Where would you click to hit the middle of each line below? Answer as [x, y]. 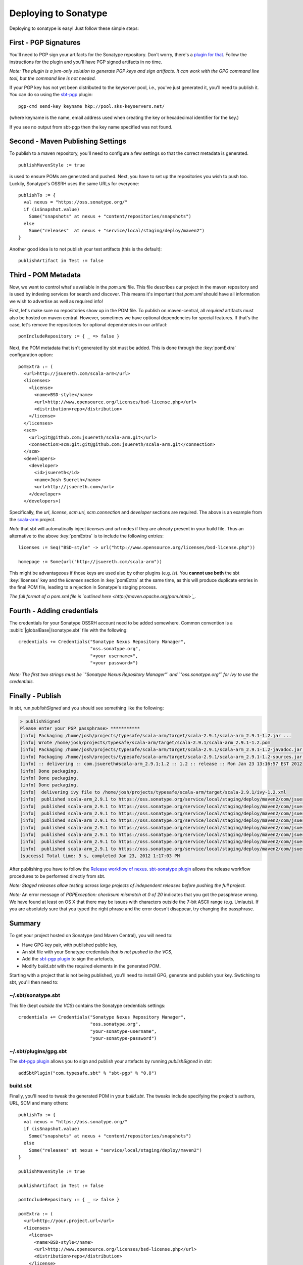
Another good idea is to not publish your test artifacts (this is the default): [86, 249]
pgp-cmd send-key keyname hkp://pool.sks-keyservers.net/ [92, 106]
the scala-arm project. [32, 519]
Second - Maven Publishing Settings [68, 141]
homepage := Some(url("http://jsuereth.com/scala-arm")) [90, 561]
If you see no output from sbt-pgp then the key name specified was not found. [91, 127]
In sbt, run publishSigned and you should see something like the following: [87, 708]
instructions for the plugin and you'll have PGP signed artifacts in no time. [86, 62]
